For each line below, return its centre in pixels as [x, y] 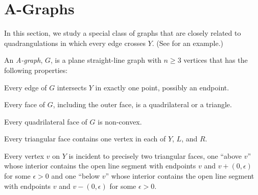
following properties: [36, 70]
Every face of [25, 104]
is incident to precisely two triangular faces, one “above [155, 155]
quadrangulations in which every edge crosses [75, 43]
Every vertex [24, 155]
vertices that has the [216, 60]
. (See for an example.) [187, 43]
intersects [72, 87]
